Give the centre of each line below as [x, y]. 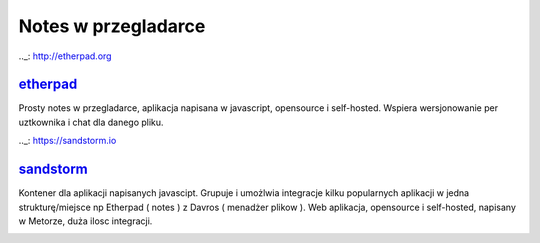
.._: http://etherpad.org [65, 56]
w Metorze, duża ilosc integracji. [85, 221]
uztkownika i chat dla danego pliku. [91, 122]
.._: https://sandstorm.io [67, 141]
